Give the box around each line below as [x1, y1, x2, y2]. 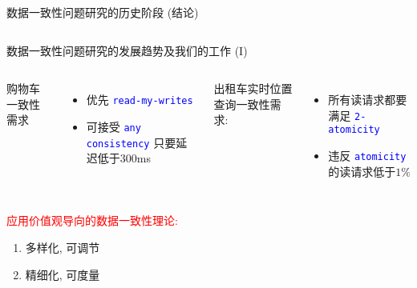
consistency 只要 [86, 134, 176, 150]
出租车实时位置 [213, 80, 293, 97]
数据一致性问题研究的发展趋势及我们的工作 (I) [6, 42, 248, 58]
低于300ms [97, 150, 151, 166]
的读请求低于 [328, 162, 396, 179]
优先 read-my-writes [86, 91, 193, 108]
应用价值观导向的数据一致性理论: [6, 212, 178, 229]
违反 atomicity [328, 147, 407, 164]
